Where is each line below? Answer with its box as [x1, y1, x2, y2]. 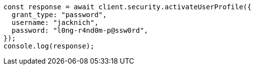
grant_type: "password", [11, 11, 107, 19]
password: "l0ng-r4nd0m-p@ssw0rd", [11, 26, 149, 34]
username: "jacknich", [11, 19, 99, 26]
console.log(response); [3, 42, 95, 50]
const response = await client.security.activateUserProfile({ [3, 3, 252, 11]
